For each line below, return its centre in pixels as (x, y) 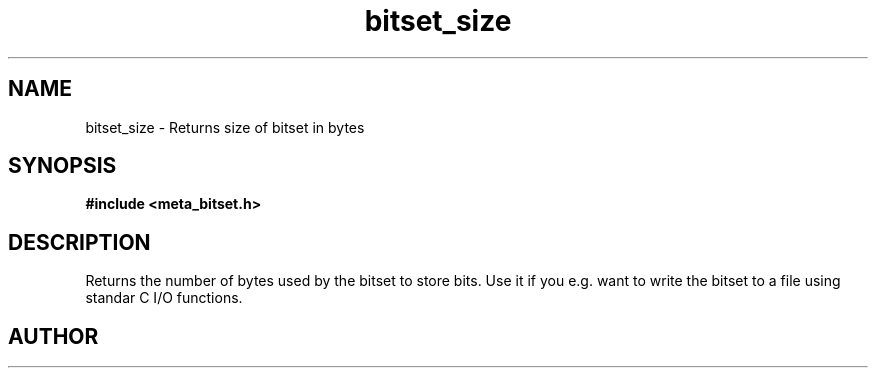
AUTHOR (53, 336)
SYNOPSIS (62, 166)
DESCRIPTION (79, 242)
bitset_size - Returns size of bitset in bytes (225, 127)
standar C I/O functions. (164, 298)
